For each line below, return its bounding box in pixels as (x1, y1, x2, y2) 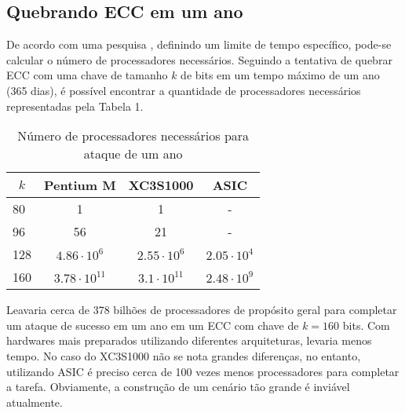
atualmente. (6, 393, 63, 410)
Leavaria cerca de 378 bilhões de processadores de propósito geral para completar (6, 302, 397, 318)
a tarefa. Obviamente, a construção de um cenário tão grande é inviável (6, 378, 350, 395)
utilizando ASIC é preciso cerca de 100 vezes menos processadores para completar (6, 363, 400, 379)
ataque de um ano (83, 144, 183, 163)
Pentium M (44, 176, 116, 195)
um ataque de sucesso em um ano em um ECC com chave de (6, 316, 299, 333)
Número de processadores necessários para (17, 126, 250, 145)
